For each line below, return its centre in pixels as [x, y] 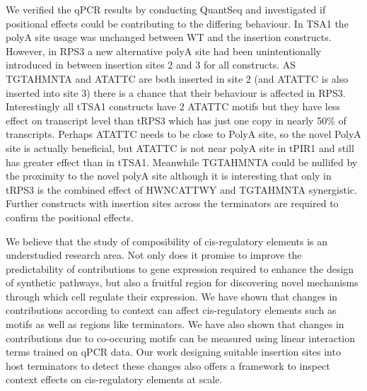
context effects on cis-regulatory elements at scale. [114, 379]
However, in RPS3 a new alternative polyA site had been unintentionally [164, 51]
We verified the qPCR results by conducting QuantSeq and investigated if [166, 9]
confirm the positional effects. [70, 217]
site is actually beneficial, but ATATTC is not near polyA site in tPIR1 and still [180, 147]
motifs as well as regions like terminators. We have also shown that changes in [175, 324]
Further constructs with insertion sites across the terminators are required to [172, 203]
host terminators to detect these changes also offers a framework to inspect [168, 365]
